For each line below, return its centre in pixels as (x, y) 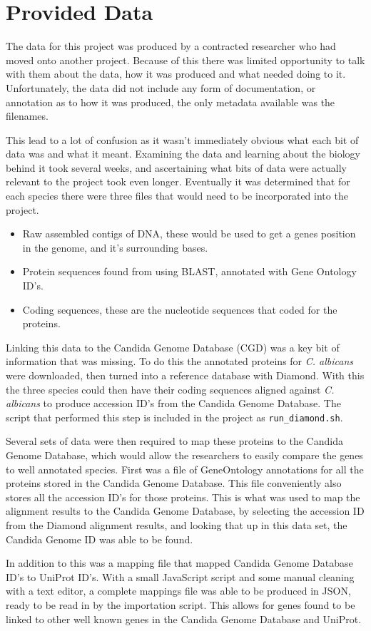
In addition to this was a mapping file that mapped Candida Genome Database (179, 563)
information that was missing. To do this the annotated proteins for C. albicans (180, 361)
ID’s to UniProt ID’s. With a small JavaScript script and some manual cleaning (180, 576)
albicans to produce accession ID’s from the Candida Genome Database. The (173, 403)
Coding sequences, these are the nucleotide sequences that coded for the (180, 309)
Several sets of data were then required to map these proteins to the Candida (174, 441)
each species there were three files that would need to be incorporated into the (177, 196)
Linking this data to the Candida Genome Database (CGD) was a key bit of (173, 347)
